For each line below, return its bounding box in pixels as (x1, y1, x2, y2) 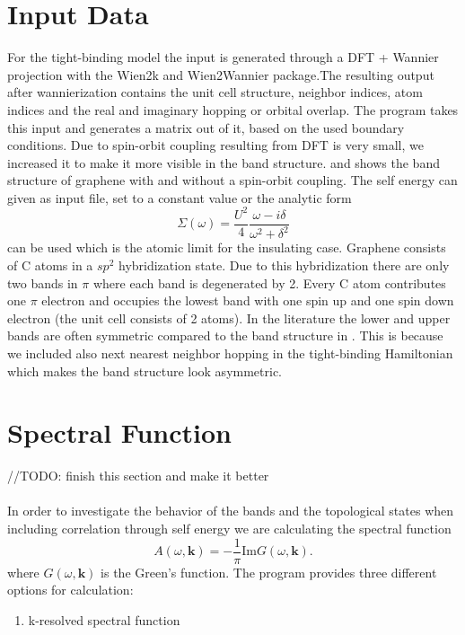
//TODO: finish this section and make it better (7, 466, 269, 485)
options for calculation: (7, 580, 134, 599)
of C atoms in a (7, 255, 93, 274)
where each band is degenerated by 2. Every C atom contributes (92, 273, 446, 292)
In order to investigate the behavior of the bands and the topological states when (7, 501, 454, 520)
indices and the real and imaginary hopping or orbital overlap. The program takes (7, 100, 459, 119)
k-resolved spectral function (28, 610, 180, 629)
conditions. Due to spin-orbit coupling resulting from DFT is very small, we (7, 136, 424, 154)
